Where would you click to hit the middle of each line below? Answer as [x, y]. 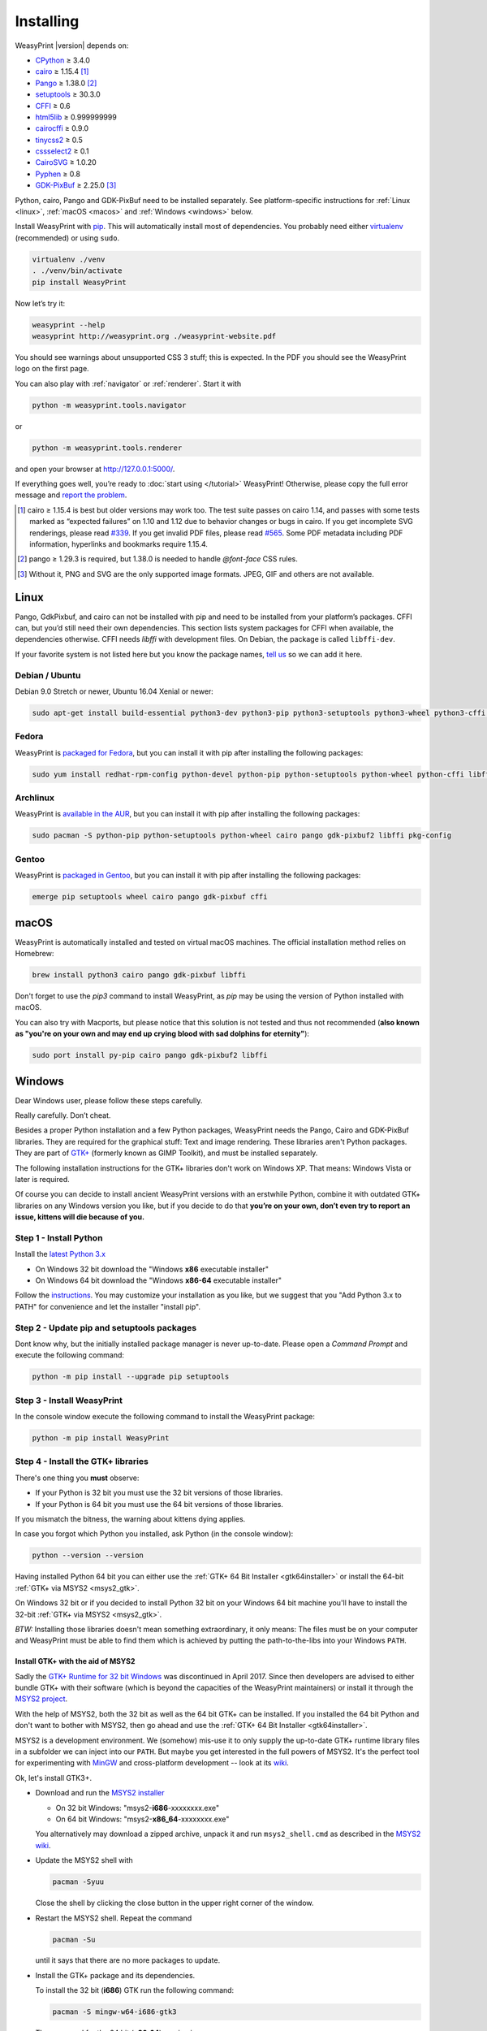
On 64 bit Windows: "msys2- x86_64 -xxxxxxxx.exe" [142, 1819]
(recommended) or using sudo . [67, 238]
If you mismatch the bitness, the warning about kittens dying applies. [130, 1518]
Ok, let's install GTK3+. [54, 1778]
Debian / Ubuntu [48, 675]
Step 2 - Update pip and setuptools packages [106, 1327]
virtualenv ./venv [69, 259]
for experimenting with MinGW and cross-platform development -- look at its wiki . [152, 1763]
